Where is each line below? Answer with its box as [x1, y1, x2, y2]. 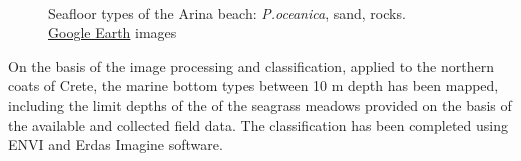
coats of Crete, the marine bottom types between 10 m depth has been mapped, [8, 75, 499, 96]
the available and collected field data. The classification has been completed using [8, 114, 509, 135]
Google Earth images [48, 22, 177, 43]
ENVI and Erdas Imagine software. [8, 134, 223, 155]
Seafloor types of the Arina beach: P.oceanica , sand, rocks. [48, 2, 406, 23]
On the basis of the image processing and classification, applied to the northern [8, 55, 494, 76]
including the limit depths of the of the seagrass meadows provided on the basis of [8, 94, 512, 115]
